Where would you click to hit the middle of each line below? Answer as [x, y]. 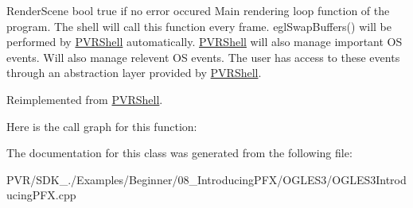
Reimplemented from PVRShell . [85, 99]
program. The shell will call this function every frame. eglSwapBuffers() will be [199, 26]
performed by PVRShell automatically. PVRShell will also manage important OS [205, 42]
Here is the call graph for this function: [102, 126]
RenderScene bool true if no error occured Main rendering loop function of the [198, 10]
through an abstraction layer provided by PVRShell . [134, 73]
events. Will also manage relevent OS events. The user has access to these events [203, 57]
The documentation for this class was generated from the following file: [179, 153]
